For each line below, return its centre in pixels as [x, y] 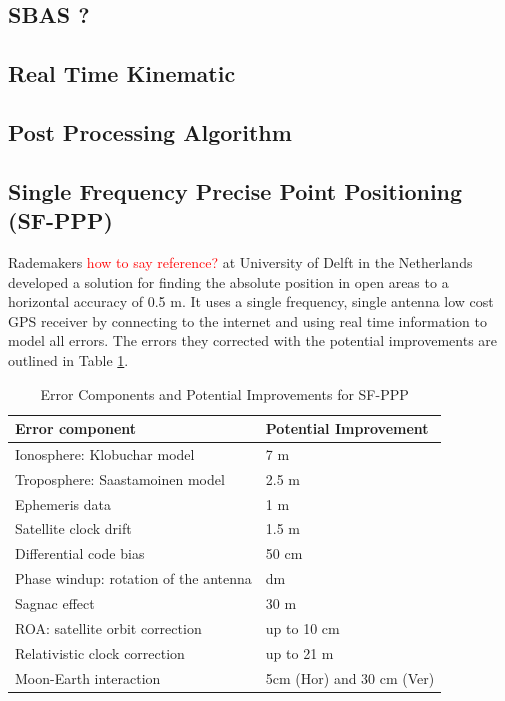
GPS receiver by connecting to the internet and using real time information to [247, 320]
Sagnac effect [55, 603]
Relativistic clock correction [100, 652]
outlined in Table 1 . [68, 359]
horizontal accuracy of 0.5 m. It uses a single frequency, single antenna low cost [251, 301]
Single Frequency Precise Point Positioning [235, 190]
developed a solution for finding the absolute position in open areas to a [228, 281]
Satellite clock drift [73, 528]
